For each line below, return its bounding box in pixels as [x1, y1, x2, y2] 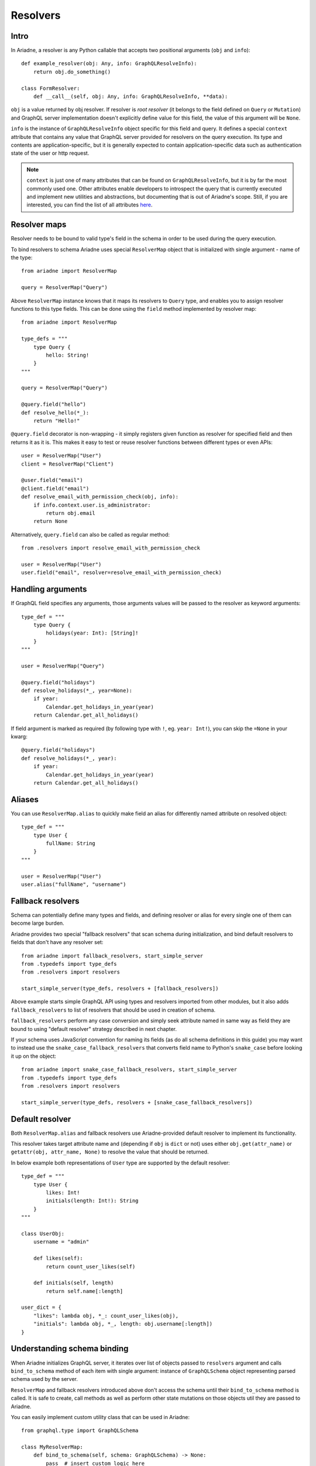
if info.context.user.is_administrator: [33, 501, 152, 508]
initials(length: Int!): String [46, 1197, 139, 1204]
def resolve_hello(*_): [21, 409, 90, 416]
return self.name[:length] [46, 1288, 123, 1294]
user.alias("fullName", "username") [21, 881, 126, 888]
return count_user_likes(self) [46, 1263, 136, 1270]
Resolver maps [11, 220, 67, 230]
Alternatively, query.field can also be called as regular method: [11, 531, 170, 538]
